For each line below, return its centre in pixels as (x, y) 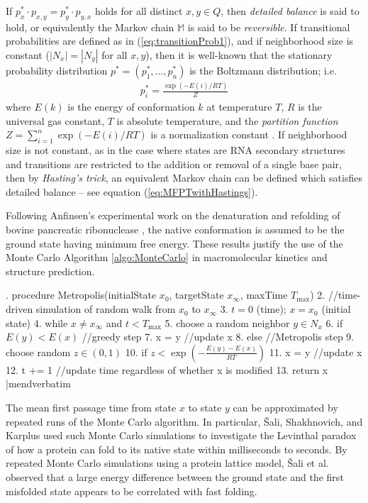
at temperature (239, 107)
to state (205, 408)
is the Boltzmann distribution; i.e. (263, 70)
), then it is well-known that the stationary (239, 54)
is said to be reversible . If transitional (269, 27)
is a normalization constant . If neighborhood (249, 134)
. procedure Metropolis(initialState (81, 295)
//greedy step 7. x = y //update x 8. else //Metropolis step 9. (218, 337)
